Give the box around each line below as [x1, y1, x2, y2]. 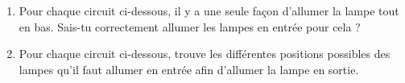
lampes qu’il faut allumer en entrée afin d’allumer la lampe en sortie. [19, 60, 359, 77]
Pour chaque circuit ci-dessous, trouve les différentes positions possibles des [19, 45, 391, 62]
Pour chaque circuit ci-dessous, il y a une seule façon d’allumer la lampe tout [19, 2, 399, 19]
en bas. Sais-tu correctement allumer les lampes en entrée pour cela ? [19, 18, 361, 35]
